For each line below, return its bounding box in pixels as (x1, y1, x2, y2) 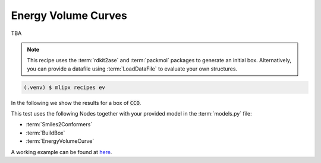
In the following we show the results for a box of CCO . (11, 99, 141, 106)
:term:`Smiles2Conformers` (26, 121, 93, 128)
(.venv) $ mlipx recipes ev (23, 84, 105, 91)
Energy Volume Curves (11, 9, 127, 22)
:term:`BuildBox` (26, 129, 65, 136)
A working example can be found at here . (11, 148, 112, 155)
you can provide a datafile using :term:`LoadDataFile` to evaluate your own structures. (27, 65, 238, 72)
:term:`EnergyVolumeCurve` (26, 138, 95, 145)
